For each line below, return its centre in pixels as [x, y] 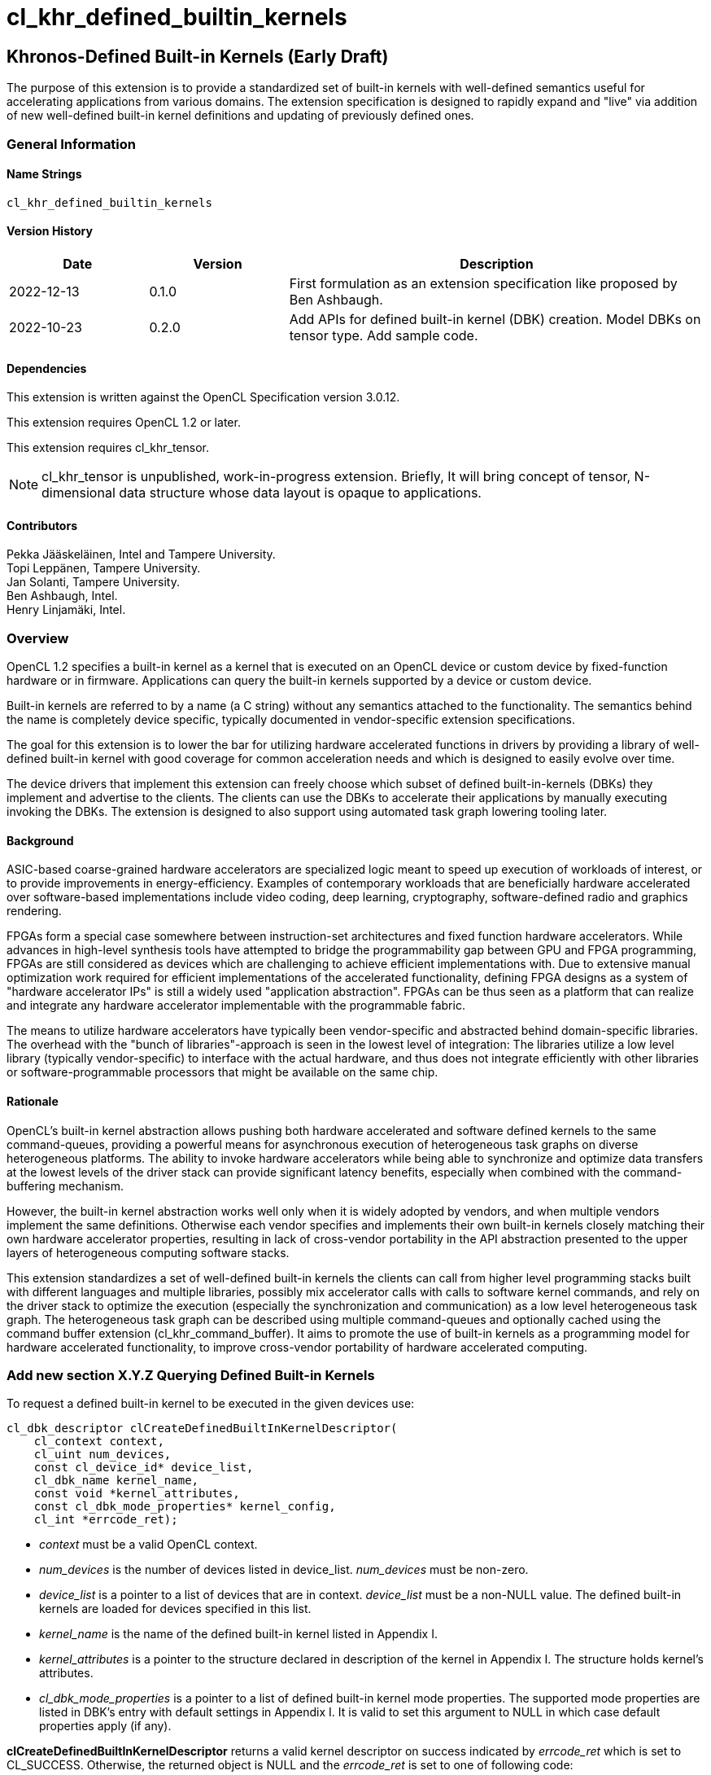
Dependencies [47, 368]
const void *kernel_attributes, [137, 1494]
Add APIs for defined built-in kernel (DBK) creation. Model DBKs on [495, 319]
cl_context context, [99, 1442]
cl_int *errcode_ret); [106, 1520]
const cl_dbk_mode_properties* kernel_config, [185, 1507]
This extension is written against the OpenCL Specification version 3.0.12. [203, 397]
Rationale [33, 1101]
